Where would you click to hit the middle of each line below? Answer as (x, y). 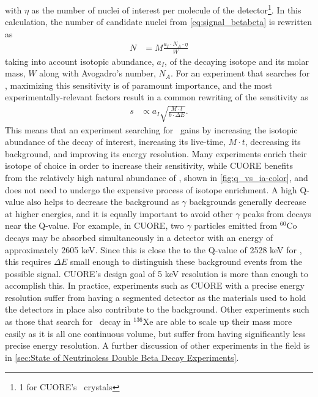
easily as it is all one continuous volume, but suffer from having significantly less (155, 333)
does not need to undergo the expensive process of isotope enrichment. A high (151, 189)
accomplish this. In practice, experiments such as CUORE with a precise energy (155, 285)
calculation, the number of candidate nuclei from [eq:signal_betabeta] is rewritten (159, 22)
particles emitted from (236, 225)
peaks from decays (277, 213)
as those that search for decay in (68, 321)
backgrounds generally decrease (248, 202)
